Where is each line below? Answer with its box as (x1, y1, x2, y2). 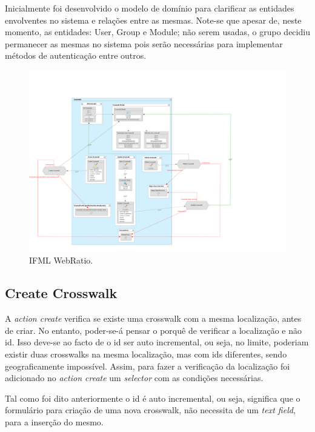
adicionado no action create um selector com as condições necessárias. (5, 371, 264, 384)
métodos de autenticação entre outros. (5, 49, 147, 62)
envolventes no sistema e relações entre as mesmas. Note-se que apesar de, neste (5, 13, 302, 26)
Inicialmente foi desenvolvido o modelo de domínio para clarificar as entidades (5, 2, 294, 14)
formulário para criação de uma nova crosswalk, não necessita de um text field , (5, 404, 296, 416)
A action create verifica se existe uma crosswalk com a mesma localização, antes (5, 312, 302, 325)
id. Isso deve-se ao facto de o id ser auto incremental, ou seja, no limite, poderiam (5, 336, 309, 348)
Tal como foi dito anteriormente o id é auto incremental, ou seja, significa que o (5, 391, 300, 404)
